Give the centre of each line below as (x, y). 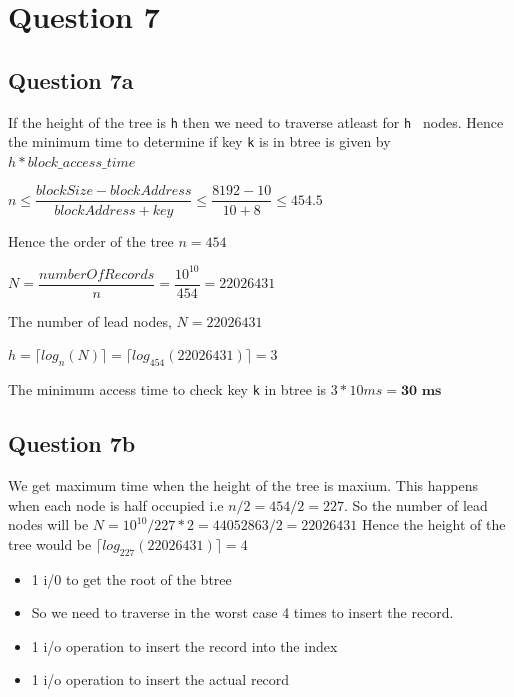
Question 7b (72, 443)
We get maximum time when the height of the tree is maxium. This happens (243, 484)
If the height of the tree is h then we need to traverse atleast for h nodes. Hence (256, 121)
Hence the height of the (433, 524)
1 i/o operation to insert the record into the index (184, 645)
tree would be (50, 543)
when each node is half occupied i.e (116, 504)
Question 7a (71, 79)
